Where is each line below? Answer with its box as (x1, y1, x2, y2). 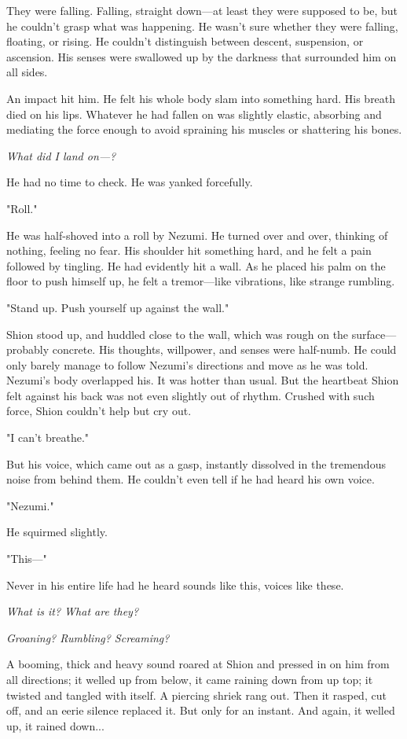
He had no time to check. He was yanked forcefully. (6, 174, 253, 190)
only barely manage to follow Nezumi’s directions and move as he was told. (6, 356, 368, 373)
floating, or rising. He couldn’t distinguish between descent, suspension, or (6, 33, 364, 50)
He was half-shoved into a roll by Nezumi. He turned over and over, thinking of (6, 226, 388, 243)
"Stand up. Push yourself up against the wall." (6, 299, 229, 315)
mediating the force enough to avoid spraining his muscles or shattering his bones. (6, 121, 402, 138)
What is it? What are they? (6, 603, 139, 620)
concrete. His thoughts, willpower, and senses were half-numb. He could (52, 341, 397, 358)
